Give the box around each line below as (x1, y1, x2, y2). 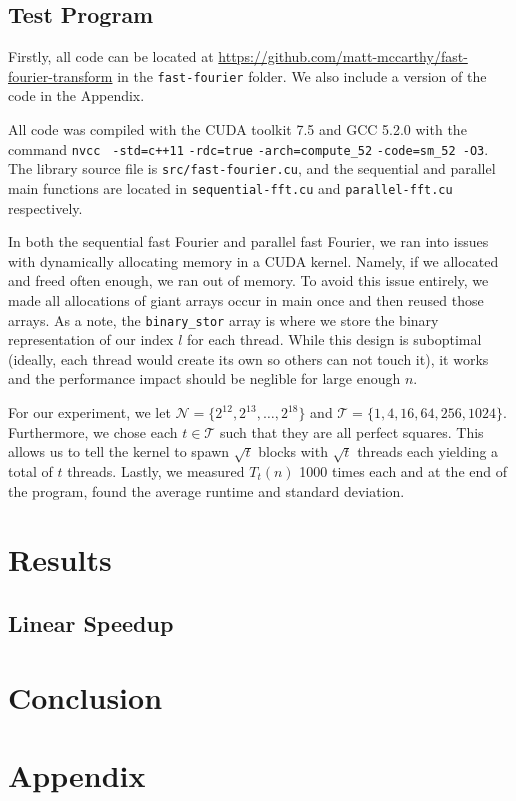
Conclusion (8, 676, 163, 717)
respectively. (8, 197, 83, 218)
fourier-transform (8, 65, 113, 86)
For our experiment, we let (8, 402, 171, 423)
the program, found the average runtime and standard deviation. (8, 480, 405, 501)
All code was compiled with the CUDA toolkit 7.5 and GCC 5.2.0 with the (8, 119, 467, 140)
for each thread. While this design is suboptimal (187, 329, 482, 350)
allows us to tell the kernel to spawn (8, 441, 230, 462)
